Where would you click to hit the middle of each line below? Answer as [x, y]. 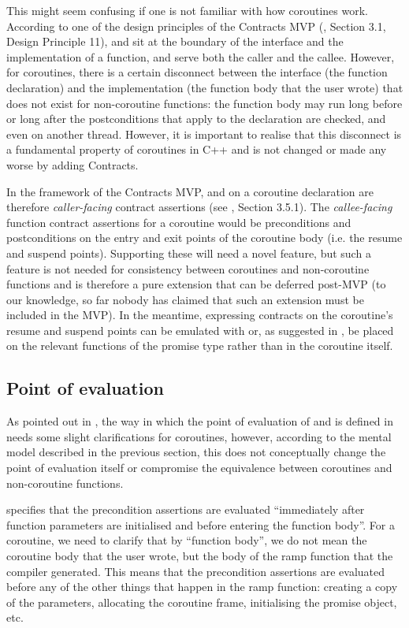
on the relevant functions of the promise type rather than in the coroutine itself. [200, 346]
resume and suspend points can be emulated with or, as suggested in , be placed [200, 330]
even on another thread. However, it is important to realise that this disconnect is [204, 134]
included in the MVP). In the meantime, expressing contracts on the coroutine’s [200, 315]
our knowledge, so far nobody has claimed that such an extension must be [185, 299]
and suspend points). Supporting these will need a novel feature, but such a [189, 253]
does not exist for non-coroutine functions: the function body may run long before [204, 103]
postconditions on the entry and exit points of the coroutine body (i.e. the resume [204, 238]
